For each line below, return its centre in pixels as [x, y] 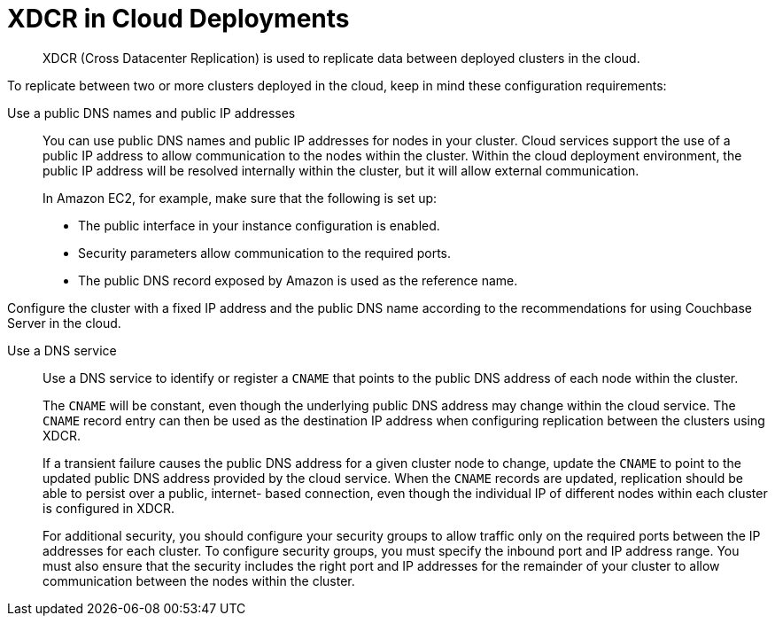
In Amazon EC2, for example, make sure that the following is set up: [240, 198]
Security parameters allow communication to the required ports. [265, 253]
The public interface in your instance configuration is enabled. [259, 225]
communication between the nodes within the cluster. [199, 580]
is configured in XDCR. [109, 508]
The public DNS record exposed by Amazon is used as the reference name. [298, 280]
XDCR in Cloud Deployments [178, 19]
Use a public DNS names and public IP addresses [151, 113]
